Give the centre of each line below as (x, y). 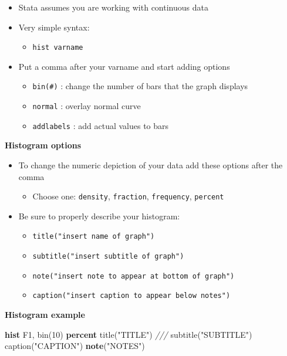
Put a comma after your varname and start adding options (124, 66)
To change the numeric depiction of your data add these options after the (151, 165)
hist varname (58, 48)
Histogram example (45, 315)
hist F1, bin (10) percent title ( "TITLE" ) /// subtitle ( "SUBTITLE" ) (129, 334)
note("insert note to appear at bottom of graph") (134, 276)
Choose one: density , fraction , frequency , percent (128, 196)
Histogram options (43, 145)
